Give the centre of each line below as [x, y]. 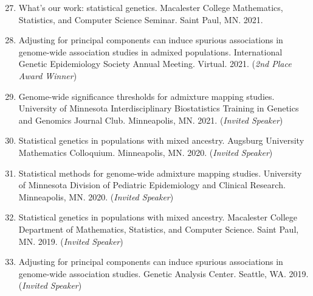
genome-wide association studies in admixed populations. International [150, 51]
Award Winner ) [48, 75]
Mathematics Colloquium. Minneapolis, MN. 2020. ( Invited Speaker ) [146, 152]
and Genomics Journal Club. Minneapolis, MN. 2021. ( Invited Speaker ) [151, 120]
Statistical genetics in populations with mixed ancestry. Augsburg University [161, 140]
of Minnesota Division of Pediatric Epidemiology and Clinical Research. [152, 185]
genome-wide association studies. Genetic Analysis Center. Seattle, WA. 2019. [163, 273]
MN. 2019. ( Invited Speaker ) [71, 241]
